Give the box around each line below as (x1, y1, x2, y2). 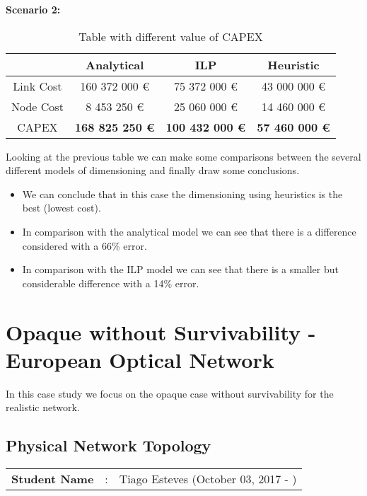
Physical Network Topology (6, 434, 211, 456)
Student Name (11, 471, 94, 488)
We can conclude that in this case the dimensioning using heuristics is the (22, 186, 343, 201)
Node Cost (11, 98, 64, 115)
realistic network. (6, 400, 80, 415)
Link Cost (13, 77, 62, 94)
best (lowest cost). (22, 200, 101, 215)
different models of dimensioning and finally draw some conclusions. (6, 163, 300, 178)
